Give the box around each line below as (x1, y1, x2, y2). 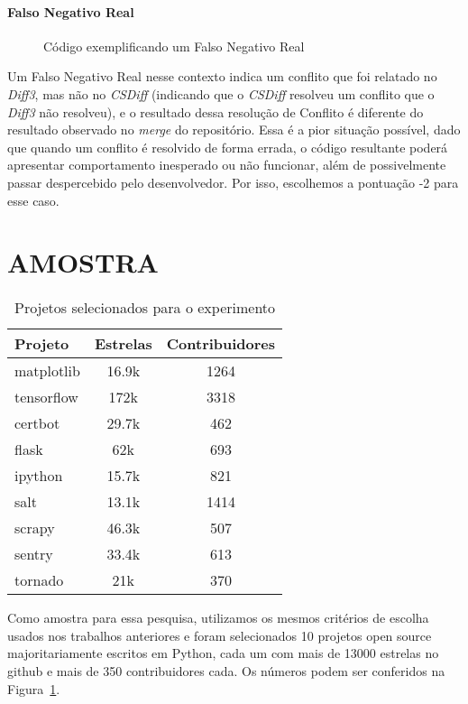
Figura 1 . (7, 679, 60, 698)
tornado (14, 570, 64, 591)
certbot (14, 412, 60, 434)
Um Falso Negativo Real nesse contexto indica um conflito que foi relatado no (7, 67, 437, 86)
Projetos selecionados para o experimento (14, 297, 276, 319)
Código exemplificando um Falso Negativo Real (43, 36, 305, 55)
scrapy (14, 517, 55, 539)
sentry (14, 543, 53, 565)
